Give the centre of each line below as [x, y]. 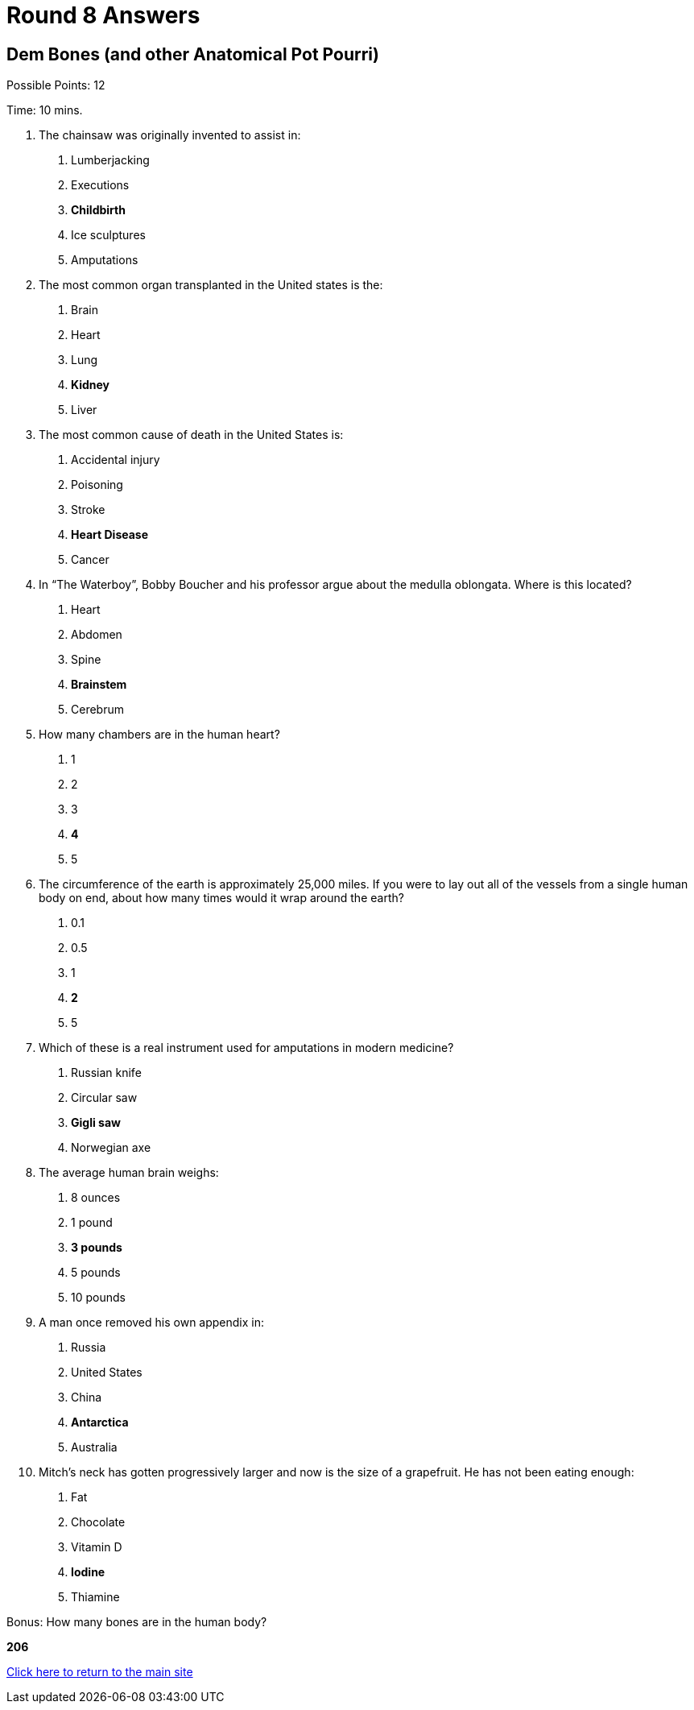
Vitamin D [97, 1547]
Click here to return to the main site [100, 1672]
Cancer [90, 560]
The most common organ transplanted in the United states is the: [211, 285]
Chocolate [98, 1522]
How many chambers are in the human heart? [159, 735]
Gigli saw [96, 1123]
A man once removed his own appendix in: [152, 1323]
